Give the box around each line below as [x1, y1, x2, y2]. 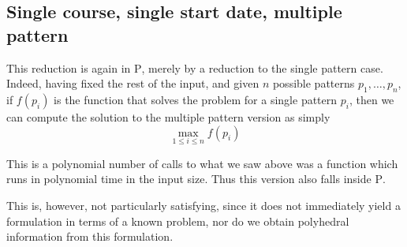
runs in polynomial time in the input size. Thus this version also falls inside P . [6, 170, 386, 187]
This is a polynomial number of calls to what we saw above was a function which [6, 155, 398, 171]
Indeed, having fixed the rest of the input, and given [6, 75, 260, 92]
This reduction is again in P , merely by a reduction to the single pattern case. [6, 59, 383, 76]
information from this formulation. [6, 228, 174, 245]
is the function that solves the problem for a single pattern [54, 91, 338, 107]
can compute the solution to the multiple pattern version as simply [6, 108, 330, 125]
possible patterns [272, 75, 355, 92]
